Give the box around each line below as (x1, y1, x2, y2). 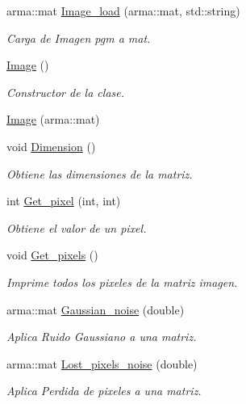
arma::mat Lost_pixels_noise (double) (6, 355, 198, 372)
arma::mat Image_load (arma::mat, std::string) (6, 2, 240, 19)
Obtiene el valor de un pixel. (6, 219, 147, 236)
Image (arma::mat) (6, 111, 100, 128)
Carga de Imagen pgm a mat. (6, 29, 151, 46)
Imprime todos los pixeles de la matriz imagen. (6, 273, 238, 290)
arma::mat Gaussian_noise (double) (6, 301, 185, 318)
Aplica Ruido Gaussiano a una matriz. (6, 328, 197, 345)
